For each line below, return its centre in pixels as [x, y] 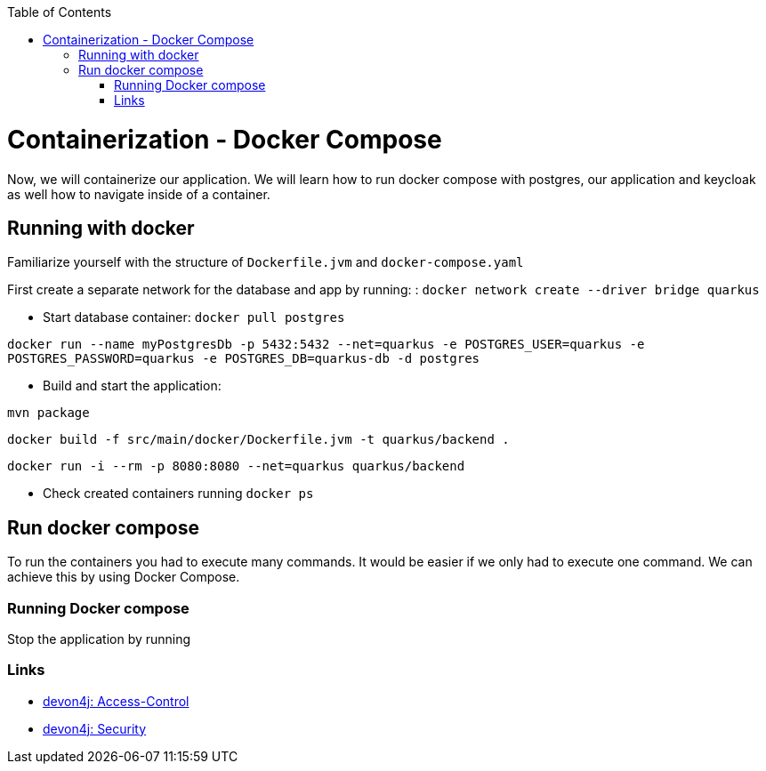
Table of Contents [60, 12]
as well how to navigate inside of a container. [139, 194]
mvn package [48, 413]
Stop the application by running [99, 638]
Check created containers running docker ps [178, 494]
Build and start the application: [132, 386]
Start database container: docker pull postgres [194, 317]
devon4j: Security [95, 728]
